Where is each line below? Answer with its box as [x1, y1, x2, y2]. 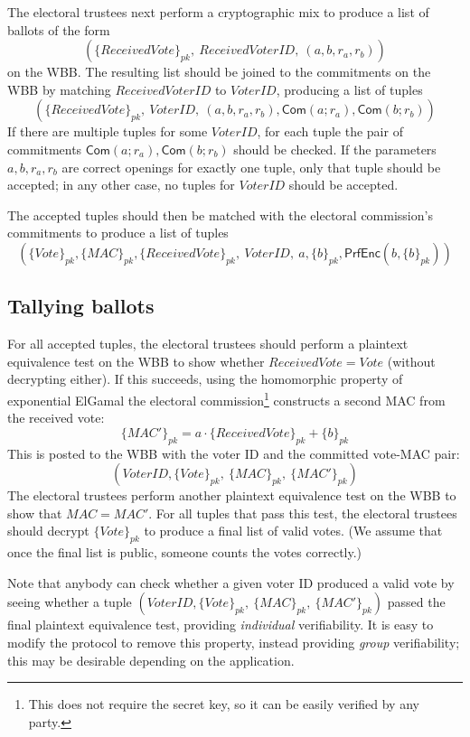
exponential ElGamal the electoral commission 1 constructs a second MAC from [7, 387, 446, 409]
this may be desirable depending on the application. [7, 650, 295, 669]
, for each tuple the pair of [257, 122, 403, 141]
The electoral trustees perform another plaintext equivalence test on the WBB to [7, 486, 456, 505]
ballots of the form [7, 20, 110, 39]
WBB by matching [7, 79, 111, 98]
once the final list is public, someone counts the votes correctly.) [7, 543, 362, 562]
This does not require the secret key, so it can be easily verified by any [28, 695, 419, 714]
